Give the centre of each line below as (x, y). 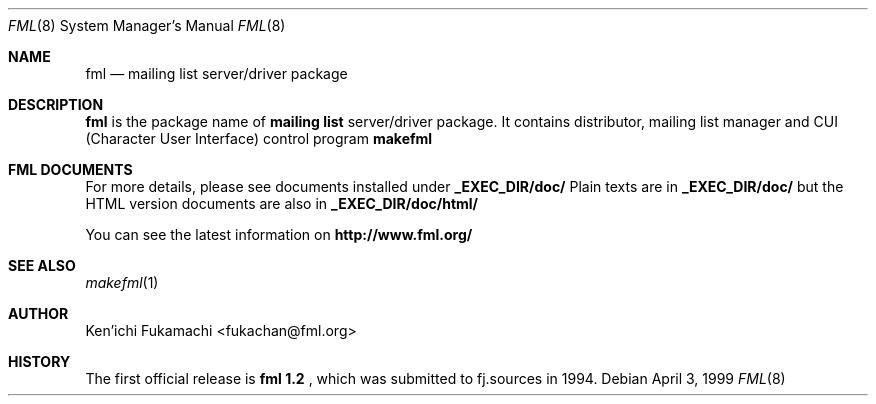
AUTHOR (38, 313)
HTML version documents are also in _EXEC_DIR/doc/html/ (282, 203)
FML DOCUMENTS (70, 169)
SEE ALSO (42, 265)
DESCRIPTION (56, 104)
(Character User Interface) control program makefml (259, 138)
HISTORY (39, 361)
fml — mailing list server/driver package (216, 73)
